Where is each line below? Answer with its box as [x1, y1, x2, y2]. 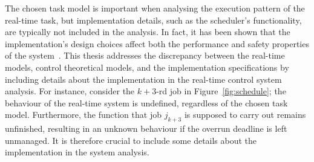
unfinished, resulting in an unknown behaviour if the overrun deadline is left [5, 122, 287, 135]
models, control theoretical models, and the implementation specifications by [5, 60, 289, 73]
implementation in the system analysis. [5, 146, 149, 158]
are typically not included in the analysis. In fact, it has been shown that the [5, 25, 290, 38]
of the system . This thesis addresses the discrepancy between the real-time [5, 49, 285, 62]
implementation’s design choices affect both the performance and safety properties [5, 37, 309, 50]
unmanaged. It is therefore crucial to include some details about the [5, 134, 257, 146]
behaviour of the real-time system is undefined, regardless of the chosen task [5, 96, 288, 109]
